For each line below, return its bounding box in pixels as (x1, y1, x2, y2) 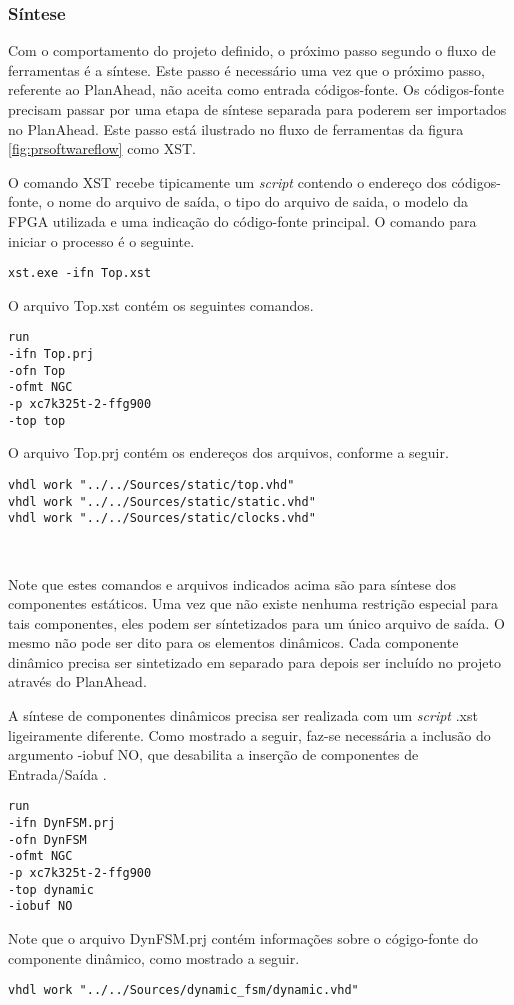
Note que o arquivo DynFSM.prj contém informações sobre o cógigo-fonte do (8, 928, 479, 949)
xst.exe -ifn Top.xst (8, 266, 152, 281)
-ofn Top (8, 363, 66, 378)
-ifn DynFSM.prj (8, 816, 116, 831)
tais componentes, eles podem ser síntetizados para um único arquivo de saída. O (8, 612, 505, 633)
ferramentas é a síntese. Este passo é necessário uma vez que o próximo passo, (8, 59, 486, 80)
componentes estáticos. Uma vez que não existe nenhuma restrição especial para (8, 593, 499, 614)
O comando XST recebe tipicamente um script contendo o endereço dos (8, 171, 447, 192)
